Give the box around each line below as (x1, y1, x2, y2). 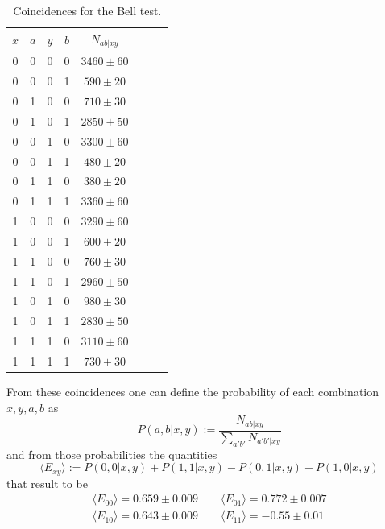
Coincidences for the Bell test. (13, 2, 162, 19)
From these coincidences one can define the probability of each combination (6, 383, 379, 400)
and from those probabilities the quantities (6, 445, 217, 462)
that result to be (6, 474, 88, 491)
